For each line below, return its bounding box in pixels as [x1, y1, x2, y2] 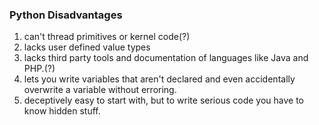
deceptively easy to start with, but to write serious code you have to [23, 94, 304, 107]
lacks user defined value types [23, 41, 151, 53]
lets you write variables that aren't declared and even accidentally [23, 73, 296, 85]
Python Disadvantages [9, 8, 123, 22]
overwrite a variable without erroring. [23, 84, 177, 96]
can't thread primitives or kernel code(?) [23, 31, 191, 43]
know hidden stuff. [23, 105, 101, 117]
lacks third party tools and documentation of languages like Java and [23, 52, 309, 64]
